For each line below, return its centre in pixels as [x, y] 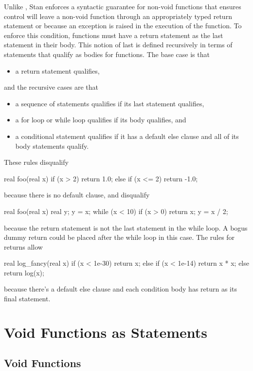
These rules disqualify [36, 162]
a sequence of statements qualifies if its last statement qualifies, [110, 103]
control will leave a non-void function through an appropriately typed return [118, 16]
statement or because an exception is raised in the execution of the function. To [123, 26]
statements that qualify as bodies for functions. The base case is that [107, 54]
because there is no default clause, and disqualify [77, 195]
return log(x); [24, 272]
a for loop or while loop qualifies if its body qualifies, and [101, 120]
